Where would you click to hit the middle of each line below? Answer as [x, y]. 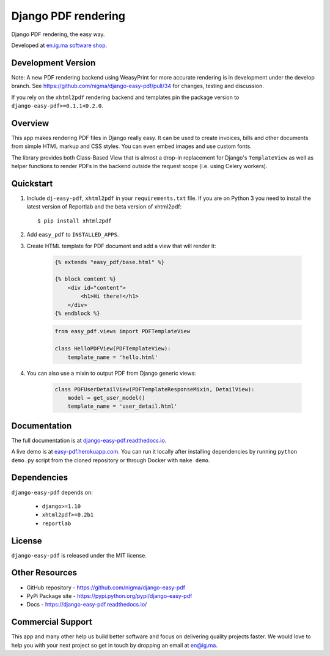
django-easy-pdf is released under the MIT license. [79, 555]
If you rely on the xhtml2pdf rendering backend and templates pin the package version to [125, 97]
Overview [30, 123]
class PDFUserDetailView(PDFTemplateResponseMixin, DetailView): [155, 389]
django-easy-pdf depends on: [52, 492]
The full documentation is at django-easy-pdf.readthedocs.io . [89, 440]
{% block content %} [85, 279]
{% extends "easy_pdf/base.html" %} [110, 262]
